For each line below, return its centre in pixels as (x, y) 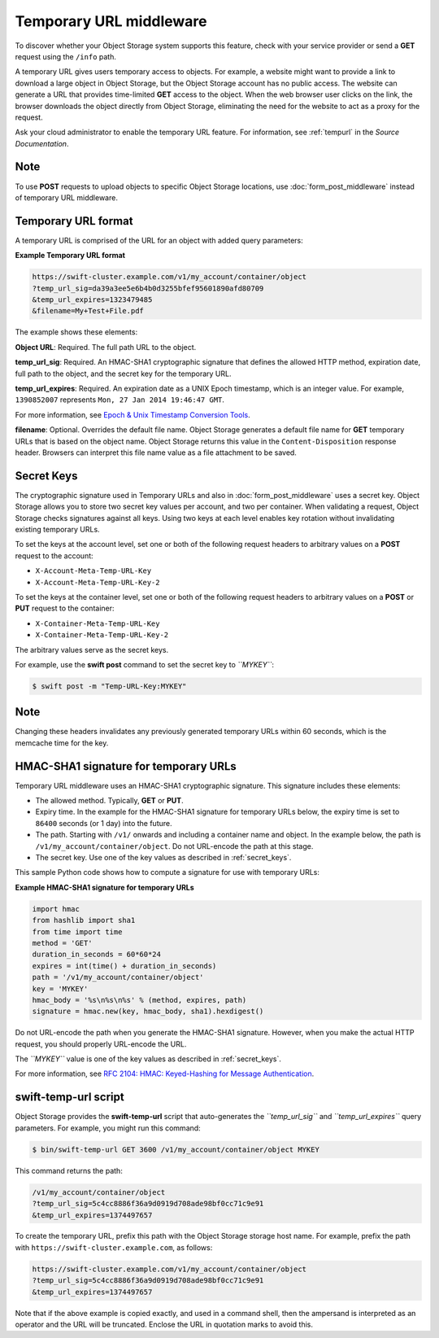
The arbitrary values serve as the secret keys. (92, 649)
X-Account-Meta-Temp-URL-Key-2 (98, 582)
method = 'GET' (62, 943)
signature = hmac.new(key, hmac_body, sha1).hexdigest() (148, 1012)
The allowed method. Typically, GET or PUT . (109, 801)
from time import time (77, 931)
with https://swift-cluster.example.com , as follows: (114, 1247)
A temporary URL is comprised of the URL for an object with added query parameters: (159, 240)
